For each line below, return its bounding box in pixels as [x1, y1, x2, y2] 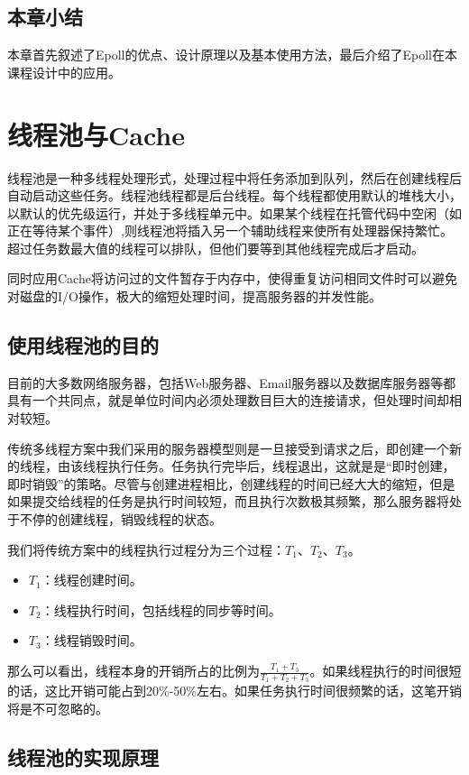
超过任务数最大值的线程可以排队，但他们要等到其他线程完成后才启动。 [7, 238, 424, 257]
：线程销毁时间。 [41, 631, 143, 650]
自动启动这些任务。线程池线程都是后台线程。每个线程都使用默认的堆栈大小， [7, 186, 462, 205]
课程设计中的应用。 [7, 62, 121, 81]
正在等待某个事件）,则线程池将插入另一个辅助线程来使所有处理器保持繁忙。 [7, 221, 453, 240]
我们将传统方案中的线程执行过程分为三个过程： [7, 540, 285, 558]
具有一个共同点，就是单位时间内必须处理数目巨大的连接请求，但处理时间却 [7, 391, 449, 410]
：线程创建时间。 [41, 570, 143, 589]
